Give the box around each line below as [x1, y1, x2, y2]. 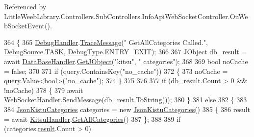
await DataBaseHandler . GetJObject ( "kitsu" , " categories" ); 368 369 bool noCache [4, 56, 248, 66]
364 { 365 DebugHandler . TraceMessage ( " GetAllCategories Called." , [4, 37, 208, 47]
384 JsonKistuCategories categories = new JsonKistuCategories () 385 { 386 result [4, 104, 251, 114]
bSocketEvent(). [4, 21, 52, 31]
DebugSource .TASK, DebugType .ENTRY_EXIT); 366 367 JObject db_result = [4, 46, 247, 57]
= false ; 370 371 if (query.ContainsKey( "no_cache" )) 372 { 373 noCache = [4, 66, 228, 76]
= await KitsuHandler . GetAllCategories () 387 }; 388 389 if [4, 114, 181, 124]
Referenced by [4, 1, 47, 11]
